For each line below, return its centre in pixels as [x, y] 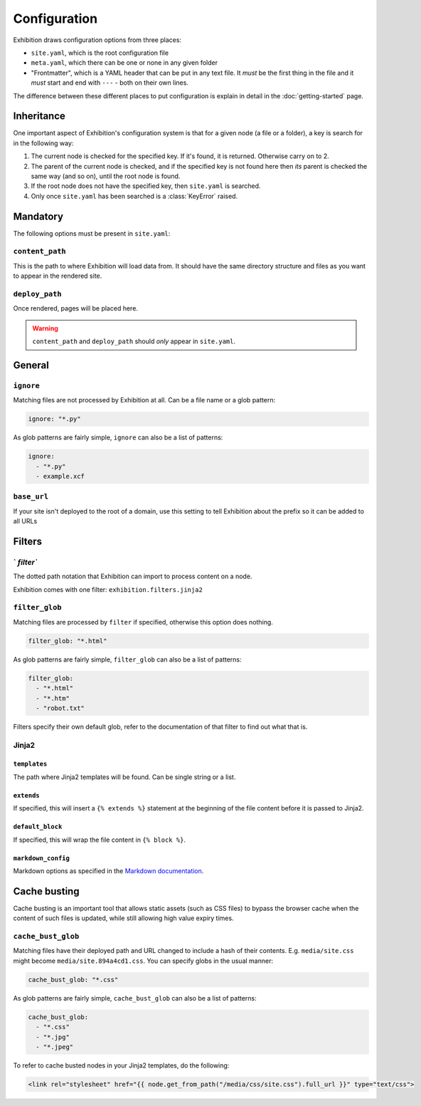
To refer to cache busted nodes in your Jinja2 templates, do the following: [121, 1065]
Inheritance [39, 116]
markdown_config [42, 858]
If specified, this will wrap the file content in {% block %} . [100, 840]
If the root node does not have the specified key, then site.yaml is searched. [146, 186]
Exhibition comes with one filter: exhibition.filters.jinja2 [108, 589]
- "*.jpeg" [55, 1047]
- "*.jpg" [53, 1037]
